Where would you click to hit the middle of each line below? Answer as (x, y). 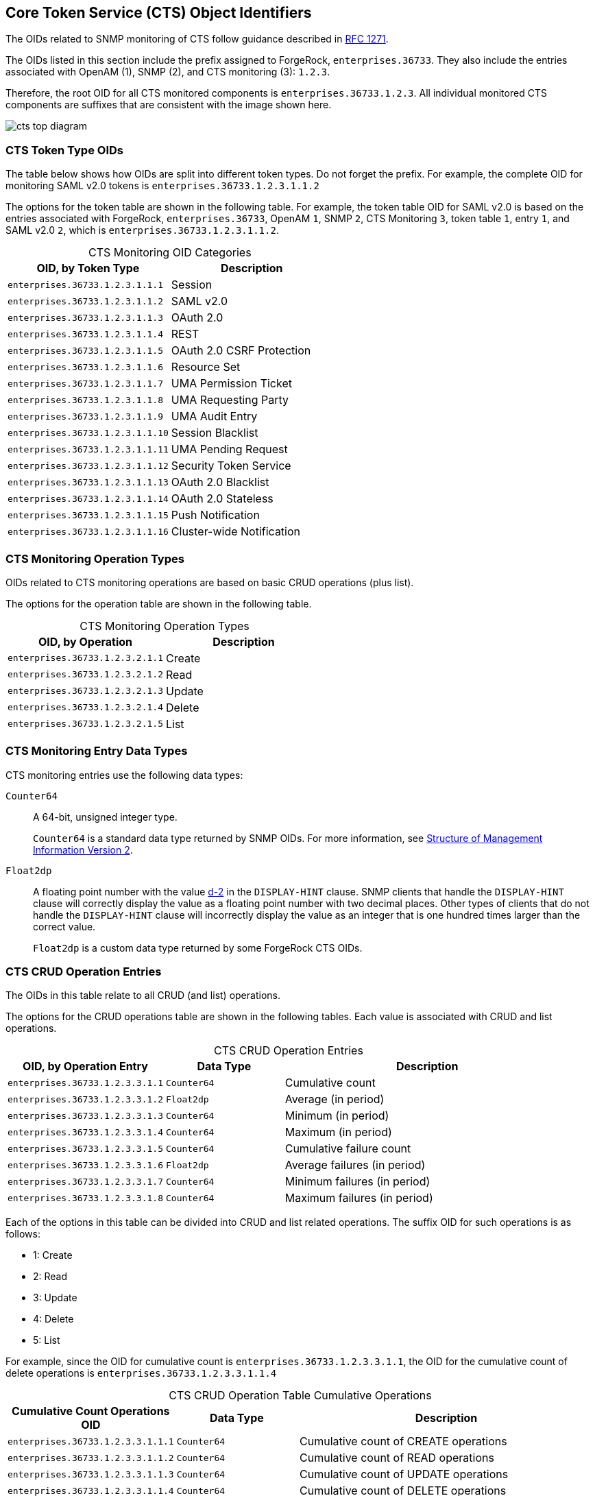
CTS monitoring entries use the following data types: (124, 775)
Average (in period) (335, 1099)
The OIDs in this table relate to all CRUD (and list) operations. (143, 996)
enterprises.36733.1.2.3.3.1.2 (85, 1099)
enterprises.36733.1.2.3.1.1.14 (88, 498)
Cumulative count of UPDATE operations (404, 1474)
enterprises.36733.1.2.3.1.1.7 (85, 383)
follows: (23, 1234)
